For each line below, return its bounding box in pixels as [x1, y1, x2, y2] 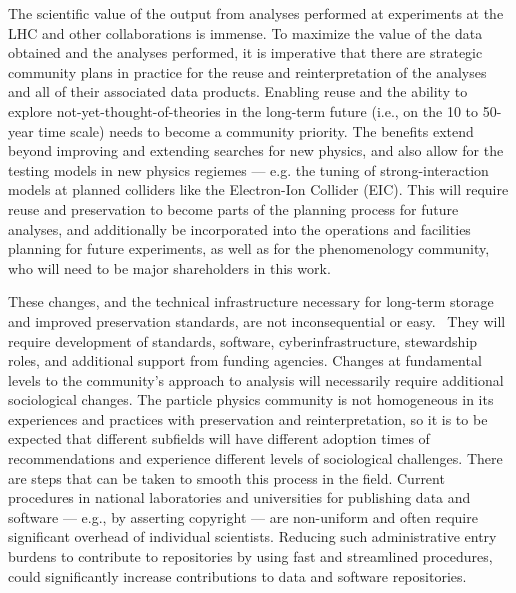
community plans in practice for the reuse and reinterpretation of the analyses [8, 61, 487, 82]
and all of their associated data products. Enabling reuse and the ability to [8, 81, 468, 102]
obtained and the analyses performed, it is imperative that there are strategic [8, 42, 483, 63]
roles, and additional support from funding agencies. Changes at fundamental [8, 350, 482, 371]
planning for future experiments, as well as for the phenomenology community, [8, 238, 490, 259]
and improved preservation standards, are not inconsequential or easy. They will [8, 310, 506, 331]
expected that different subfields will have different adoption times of [8, 428, 430, 449]
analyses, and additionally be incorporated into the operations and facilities [8, 218, 471, 239]
